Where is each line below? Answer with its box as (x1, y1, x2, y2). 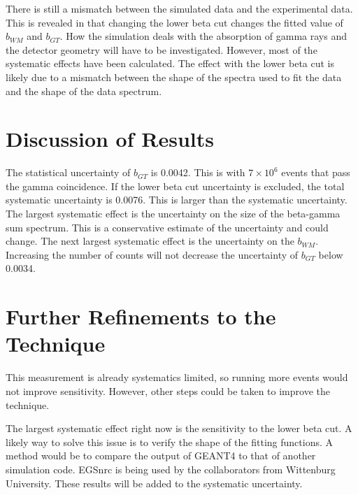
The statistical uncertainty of (6, 165, 131, 180)
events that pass (281, 165, 350, 180)
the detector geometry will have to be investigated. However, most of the (6, 42, 317, 57)
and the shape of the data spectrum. (6, 83, 162, 98)
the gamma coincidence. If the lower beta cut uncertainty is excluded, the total (6, 178, 345, 193)
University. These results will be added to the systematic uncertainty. (6, 475, 303, 490)
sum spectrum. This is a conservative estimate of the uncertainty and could (6, 220, 329, 234)
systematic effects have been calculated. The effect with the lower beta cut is (6, 56, 335, 71)
